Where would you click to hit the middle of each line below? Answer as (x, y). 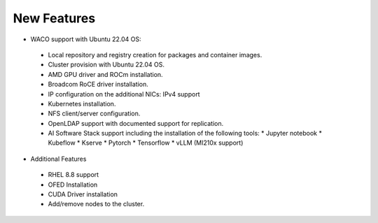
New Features (54, 18)
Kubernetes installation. (82, 103)
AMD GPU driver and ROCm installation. (106, 74)
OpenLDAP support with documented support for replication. (136, 123)
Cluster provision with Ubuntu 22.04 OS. (106, 65)
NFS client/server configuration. (94, 114)
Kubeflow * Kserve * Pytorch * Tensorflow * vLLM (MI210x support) (146, 143)
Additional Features (58, 159)
